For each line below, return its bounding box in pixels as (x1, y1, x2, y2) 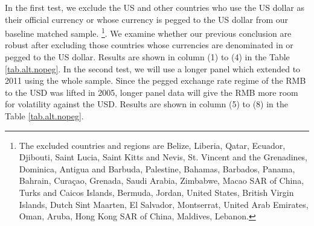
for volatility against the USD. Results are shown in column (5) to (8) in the (5, 98, 288, 110)
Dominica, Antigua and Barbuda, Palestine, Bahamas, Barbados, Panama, (19, 162, 295, 175)
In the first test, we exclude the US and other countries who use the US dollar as (5, 1, 304, 13)
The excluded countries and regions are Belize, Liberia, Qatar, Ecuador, (19, 139, 286, 151)
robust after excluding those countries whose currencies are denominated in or (5, 39, 293, 51)
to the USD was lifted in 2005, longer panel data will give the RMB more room (5, 86, 298, 98)
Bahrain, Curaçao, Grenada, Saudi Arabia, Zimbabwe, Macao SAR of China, (19, 174, 304, 187)
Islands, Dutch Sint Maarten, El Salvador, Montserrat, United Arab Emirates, (19, 198, 309, 210)
